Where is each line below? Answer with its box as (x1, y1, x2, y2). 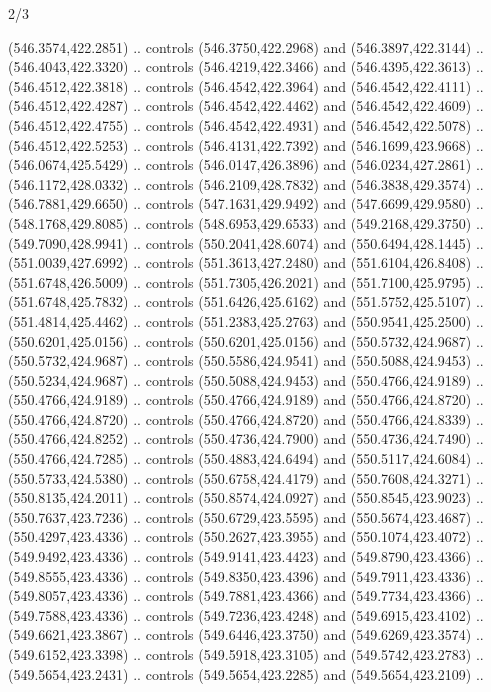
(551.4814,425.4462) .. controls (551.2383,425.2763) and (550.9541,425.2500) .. (8, 310, 484, 331)
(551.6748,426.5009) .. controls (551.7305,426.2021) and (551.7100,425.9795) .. (8, 271, 484, 292)
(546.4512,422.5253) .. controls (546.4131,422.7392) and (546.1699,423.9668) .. (8, 134, 484, 155)
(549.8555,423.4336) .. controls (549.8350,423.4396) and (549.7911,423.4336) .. (8, 565, 484, 586)
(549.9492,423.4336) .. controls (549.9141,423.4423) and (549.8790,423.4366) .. (8, 546, 484, 567)
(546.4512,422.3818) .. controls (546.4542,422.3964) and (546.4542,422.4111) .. (8, 75, 484, 96)
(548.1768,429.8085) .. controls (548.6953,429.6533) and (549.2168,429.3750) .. (8, 212, 484, 233)
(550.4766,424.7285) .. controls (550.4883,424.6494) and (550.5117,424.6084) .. (8, 448, 484, 469)
